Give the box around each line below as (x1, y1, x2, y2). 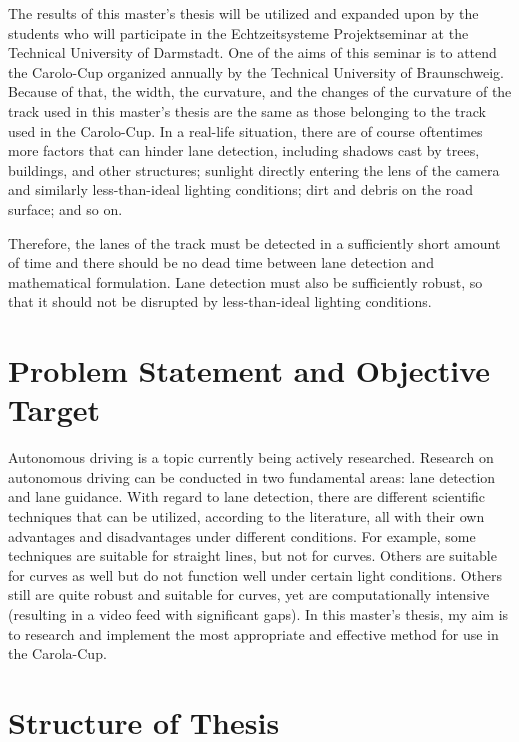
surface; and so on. (8, 198, 123, 219)
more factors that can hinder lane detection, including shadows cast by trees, (8, 140, 480, 161)
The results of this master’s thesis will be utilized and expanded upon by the (8, 3, 479, 23)
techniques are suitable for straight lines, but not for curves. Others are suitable (8, 545, 497, 566)
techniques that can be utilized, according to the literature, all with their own (8, 506, 485, 526)
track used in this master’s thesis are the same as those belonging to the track (8, 100, 486, 121)
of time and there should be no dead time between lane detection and (8, 252, 434, 273)
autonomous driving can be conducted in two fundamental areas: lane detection (8, 466, 496, 487)
